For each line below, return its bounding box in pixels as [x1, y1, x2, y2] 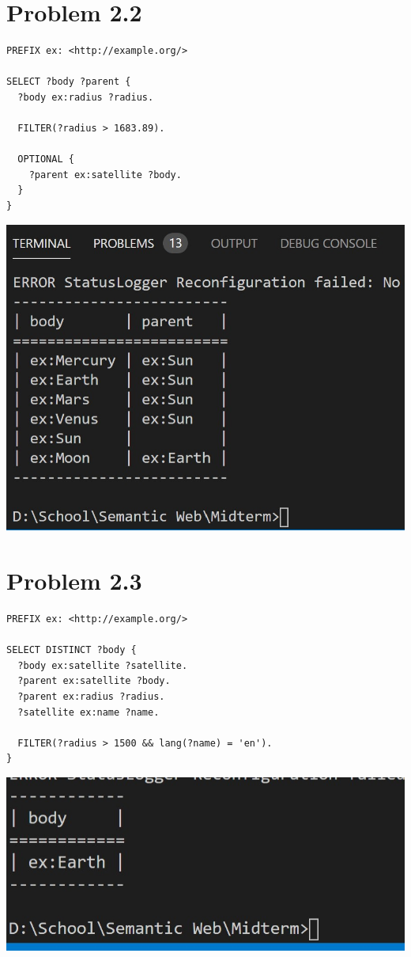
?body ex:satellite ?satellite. [17, 659, 188, 671]
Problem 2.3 [6, 564, 142, 597]
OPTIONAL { [17, 154, 74, 165]
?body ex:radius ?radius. [17, 91, 154, 103]
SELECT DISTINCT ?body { [6, 644, 137, 656]
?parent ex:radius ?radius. [17, 690, 165, 702]
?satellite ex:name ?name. [17, 706, 160, 718]
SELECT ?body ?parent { [6, 76, 131, 88]
